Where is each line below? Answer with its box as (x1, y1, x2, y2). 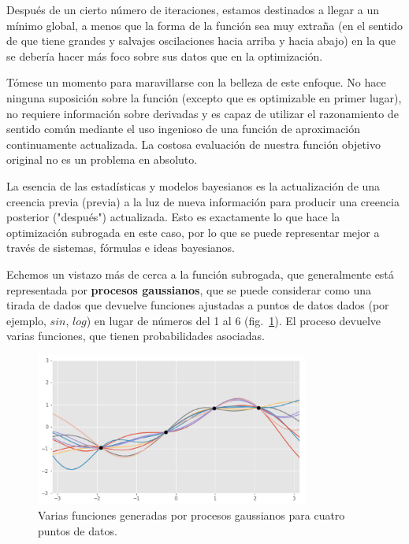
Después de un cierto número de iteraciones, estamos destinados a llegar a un (6, 2, 379, 17)
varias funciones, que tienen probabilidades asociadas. (6, 328, 265, 344)
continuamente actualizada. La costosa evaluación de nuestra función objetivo (6, 135, 381, 152)
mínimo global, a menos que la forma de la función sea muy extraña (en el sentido (6, 17, 403, 33)
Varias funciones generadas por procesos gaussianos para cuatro (38, 507, 345, 524)
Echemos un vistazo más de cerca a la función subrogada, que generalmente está (6, 265, 394, 282)
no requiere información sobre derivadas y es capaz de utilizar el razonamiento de (6, 105, 399, 121)
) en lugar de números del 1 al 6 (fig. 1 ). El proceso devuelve (86, 312, 381, 328)
